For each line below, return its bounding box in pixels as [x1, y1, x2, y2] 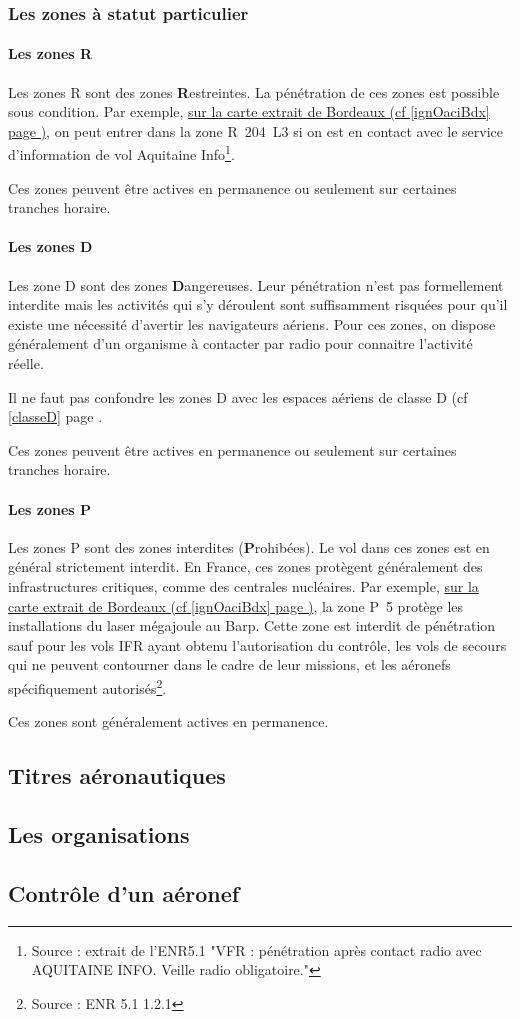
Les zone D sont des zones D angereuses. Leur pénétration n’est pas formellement [8, 274, 504, 295]
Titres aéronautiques [8, 760, 226, 791]
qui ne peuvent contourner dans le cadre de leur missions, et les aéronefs [8, 654, 451, 675]
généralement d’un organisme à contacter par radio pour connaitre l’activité [8, 333, 473, 354]
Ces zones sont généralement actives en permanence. [8, 711, 329, 732]
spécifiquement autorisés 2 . [8, 674, 167, 698]
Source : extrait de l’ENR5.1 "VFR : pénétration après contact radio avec [31, 939, 482, 960]
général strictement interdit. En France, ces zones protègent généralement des [8, 556, 483, 577]
